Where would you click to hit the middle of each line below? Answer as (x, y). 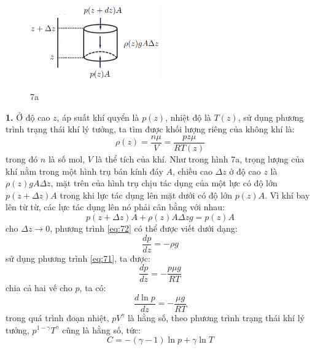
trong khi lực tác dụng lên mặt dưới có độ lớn (146, 195)
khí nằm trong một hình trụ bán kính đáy (84, 171)
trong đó (22, 159)
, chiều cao (192, 171)
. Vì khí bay (287, 195)
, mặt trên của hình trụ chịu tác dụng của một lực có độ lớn (164, 183)
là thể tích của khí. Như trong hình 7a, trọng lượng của (200, 159)
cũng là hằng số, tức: (101, 329)
